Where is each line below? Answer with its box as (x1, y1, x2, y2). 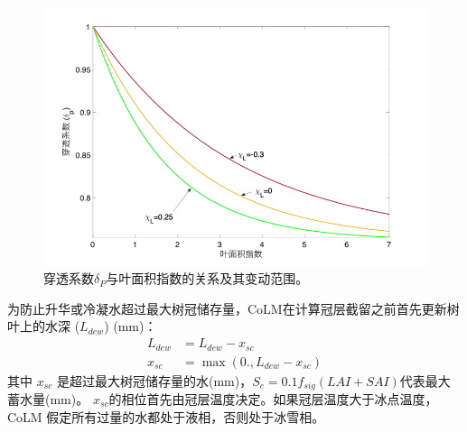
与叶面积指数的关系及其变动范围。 (106, 269, 309, 288)
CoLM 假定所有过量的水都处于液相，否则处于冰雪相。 (7, 407, 325, 426)
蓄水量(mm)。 (7, 390, 89, 408)
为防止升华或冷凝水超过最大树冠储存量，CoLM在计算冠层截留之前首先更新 (7, 299, 447, 317)
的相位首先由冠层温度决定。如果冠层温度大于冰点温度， (108, 390, 438, 408)
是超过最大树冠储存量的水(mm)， (56, 371, 253, 390)
